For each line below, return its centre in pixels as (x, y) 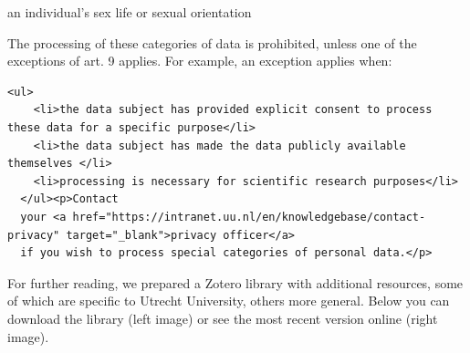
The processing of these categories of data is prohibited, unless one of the (212, 42)
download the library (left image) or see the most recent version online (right (223, 318)
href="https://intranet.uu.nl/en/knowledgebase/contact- (249, 217)
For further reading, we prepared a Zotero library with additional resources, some (235, 282)
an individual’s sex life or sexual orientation (130, 12)
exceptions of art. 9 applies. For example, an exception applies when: (200, 61)
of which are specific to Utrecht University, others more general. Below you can (229, 301)
